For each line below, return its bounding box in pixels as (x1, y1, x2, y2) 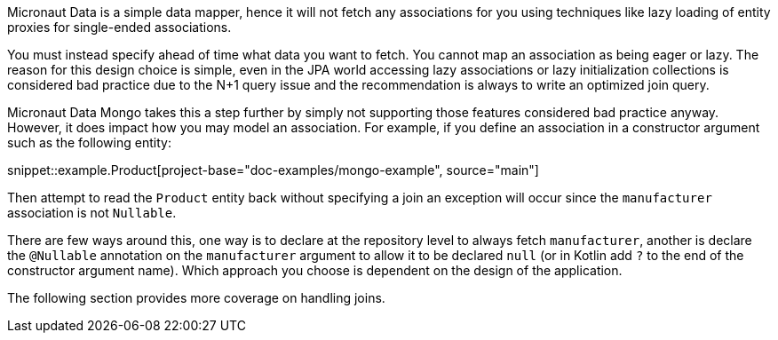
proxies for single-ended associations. (7, 20, 232, 35)
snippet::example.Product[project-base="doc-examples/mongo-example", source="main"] (7, 162, 539, 178)
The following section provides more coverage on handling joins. (7, 290, 385, 305)
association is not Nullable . (7, 205, 177, 220)
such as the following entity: (7, 135, 171, 150)
